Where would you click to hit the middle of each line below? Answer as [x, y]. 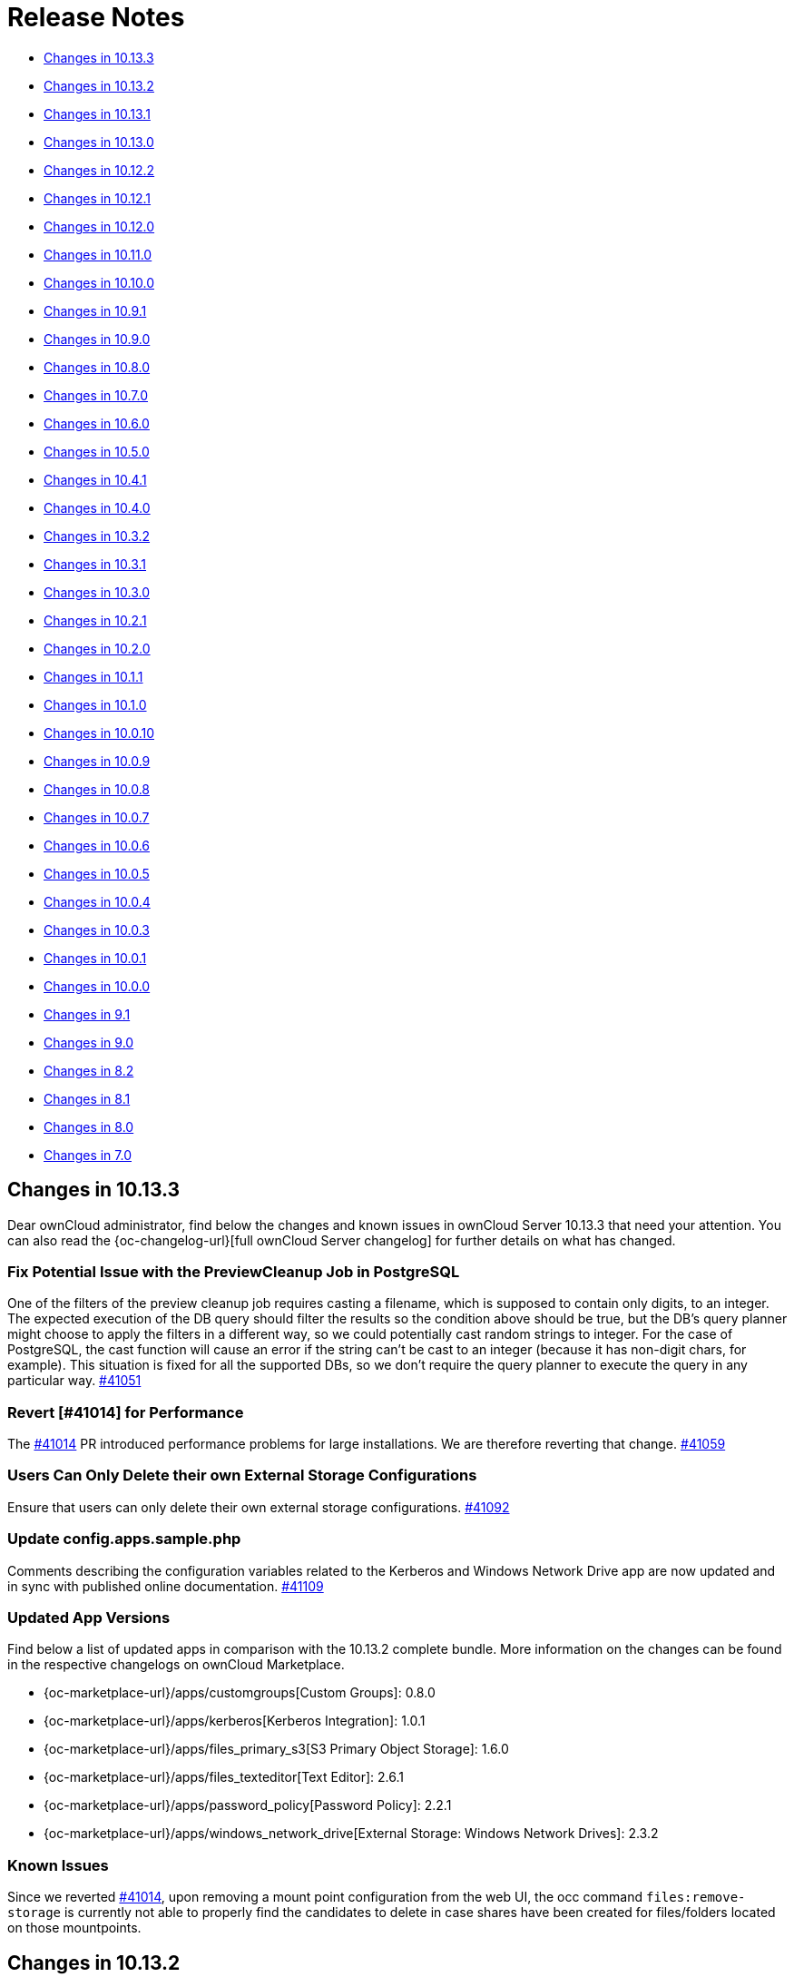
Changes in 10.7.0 [96, 395]
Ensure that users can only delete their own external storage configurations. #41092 [259, 1507]
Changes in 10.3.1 [95, 564]
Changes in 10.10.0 [99, 282]
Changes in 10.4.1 [95, 479]
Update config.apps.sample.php [124, 1539]
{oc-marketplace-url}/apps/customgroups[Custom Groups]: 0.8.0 [240, 1693]
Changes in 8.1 [87, 1098]
